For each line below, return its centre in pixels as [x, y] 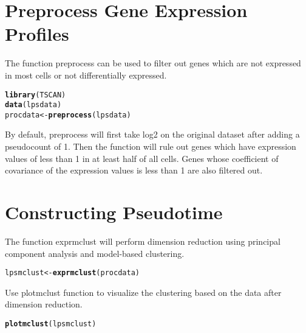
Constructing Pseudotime [114, 212]
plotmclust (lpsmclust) [51, 324]
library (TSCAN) [36, 95]
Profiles [37, 34]
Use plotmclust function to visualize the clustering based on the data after [143, 292]
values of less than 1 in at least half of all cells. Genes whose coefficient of [142, 158]
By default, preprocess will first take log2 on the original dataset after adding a [152, 134]
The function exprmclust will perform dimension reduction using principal [143, 241]
